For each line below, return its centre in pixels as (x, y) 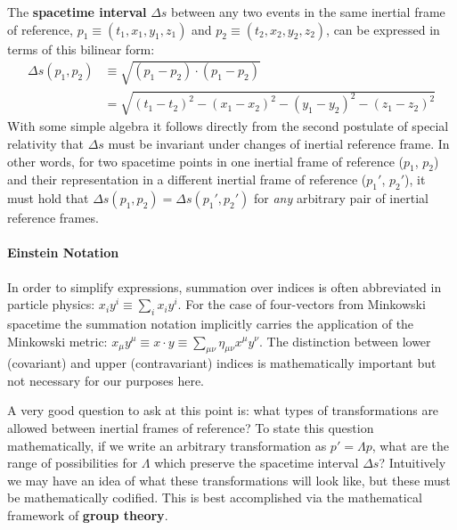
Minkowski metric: (57, 341)
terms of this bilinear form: (81, 49)
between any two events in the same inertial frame (308, 12)
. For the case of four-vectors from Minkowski (302, 304)
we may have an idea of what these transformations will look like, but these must (229, 480)
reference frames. (53, 218)
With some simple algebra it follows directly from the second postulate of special (228, 126)
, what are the (411, 445)
